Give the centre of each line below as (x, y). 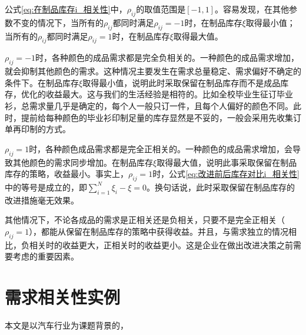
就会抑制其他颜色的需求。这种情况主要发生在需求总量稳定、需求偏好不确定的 (153, 71)
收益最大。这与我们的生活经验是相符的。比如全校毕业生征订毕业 (169, 94)
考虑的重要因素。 (46, 256)
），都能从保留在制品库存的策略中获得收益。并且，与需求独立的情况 (159, 231)
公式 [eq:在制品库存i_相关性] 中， (66, 9)
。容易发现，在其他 (252, 9)
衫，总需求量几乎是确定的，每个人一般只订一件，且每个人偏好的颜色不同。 (149, 105)
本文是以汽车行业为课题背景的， (66, 325)
